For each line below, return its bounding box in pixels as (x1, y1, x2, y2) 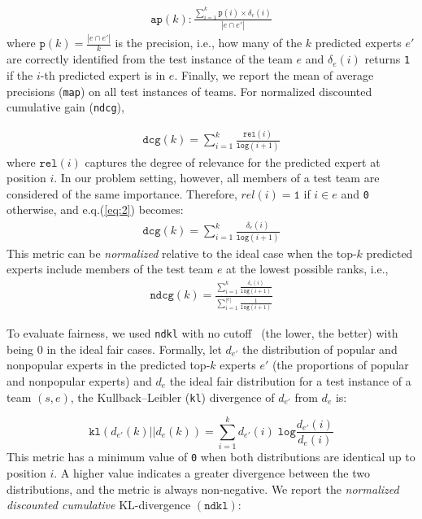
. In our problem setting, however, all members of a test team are (54, 169, 380, 186)
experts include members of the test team (7, 260, 214, 277)
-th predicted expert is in (40, 66, 166, 83)
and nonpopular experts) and (7, 372, 152, 389)
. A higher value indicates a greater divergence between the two (54, 464, 370, 481)
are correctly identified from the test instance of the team (7, 50, 293, 68)
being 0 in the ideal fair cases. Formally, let (7, 340, 222, 357)
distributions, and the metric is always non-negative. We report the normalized (7, 480, 399, 497)
